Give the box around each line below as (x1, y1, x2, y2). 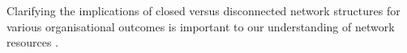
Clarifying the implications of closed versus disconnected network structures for (6, 2, 401, 18)
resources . (6, 34, 59, 51)
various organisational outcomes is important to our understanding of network (6, 18, 395, 35)
